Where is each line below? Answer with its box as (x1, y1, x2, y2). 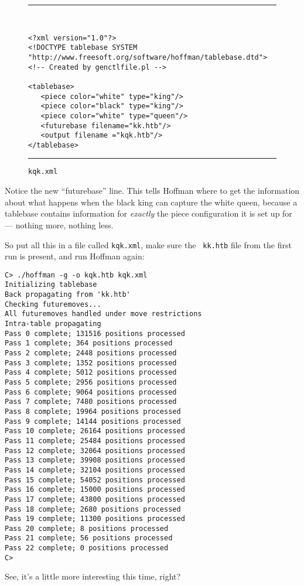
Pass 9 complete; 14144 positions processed (5, 417, 181, 426)
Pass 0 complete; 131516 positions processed (5, 329, 185, 338)
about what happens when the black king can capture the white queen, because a (5, 196, 298, 208)
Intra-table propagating (5, 320, 101, 328)
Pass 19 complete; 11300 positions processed (5, 515, 185, 523)
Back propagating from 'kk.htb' (5, 290, 131, 299)
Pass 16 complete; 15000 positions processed (5, 485, 185, 494)
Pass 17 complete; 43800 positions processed (5, 495, 185, 503)
